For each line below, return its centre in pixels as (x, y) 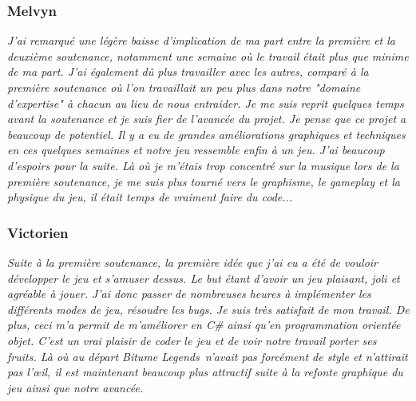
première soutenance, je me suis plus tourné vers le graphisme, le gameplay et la (204, 181)
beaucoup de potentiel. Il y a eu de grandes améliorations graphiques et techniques (206, 134)
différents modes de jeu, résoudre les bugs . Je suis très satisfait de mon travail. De (208, 309)
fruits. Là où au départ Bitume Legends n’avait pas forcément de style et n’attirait (208, 356)
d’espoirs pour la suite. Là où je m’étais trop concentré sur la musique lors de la (203, 165)
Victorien (38, 232)
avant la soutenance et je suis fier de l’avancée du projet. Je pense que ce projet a (207, 119)
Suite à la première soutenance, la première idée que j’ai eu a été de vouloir (192, 262)
